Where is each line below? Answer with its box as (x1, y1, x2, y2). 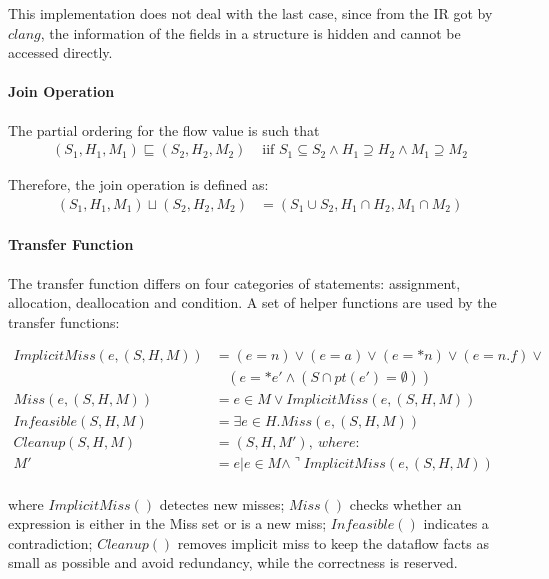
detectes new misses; (159, 493, 285, 514)
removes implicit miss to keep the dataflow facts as (177, 532, 489, 553)
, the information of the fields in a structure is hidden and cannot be (40, 22, 461, 43)
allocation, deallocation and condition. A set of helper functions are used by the (8, 292, 497, 313)
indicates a (423, 513, 489, 534)
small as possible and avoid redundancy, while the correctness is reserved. (8, 552, 458, 573)
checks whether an (349, 493, 462, 514)
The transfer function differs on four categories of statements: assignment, (8, 272, 461, 293)
